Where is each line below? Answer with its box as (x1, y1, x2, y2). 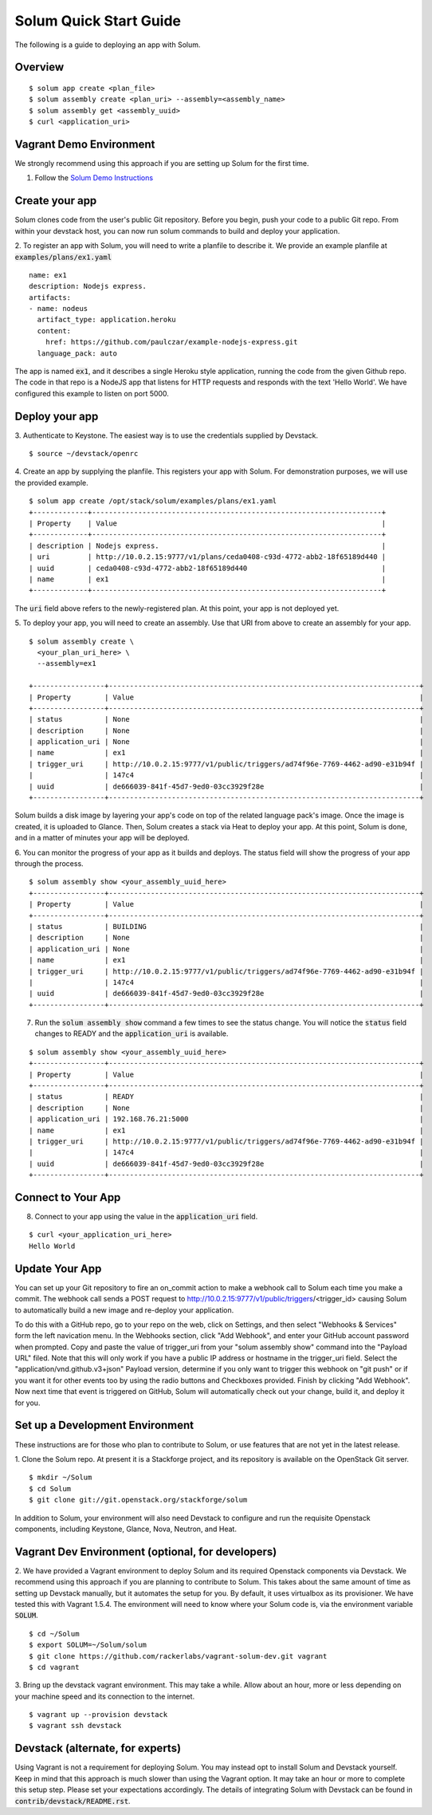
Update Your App (14, 1262, 102, 1275)
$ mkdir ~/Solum (29, 1473, 92, 1482)
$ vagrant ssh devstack (29, 1721, 122, 1730)
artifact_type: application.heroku (37, 315, 177, 325)
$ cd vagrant (29, 1663, 80, 1671)
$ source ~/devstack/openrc (29, 449, 139, 459)
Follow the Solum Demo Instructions (34, 173, 154, 183)
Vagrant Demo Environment (14, 137, 155, 151)
